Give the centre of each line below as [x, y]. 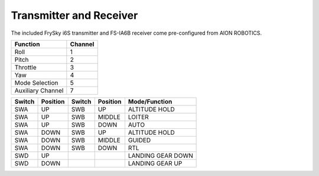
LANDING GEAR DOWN [160, 155]
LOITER [138, 117]
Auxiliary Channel [39, 90]
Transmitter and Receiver [74, 15]
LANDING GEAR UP [155, 163]
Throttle [25, 67]
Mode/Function [150, 101]
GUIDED [139, 140]
